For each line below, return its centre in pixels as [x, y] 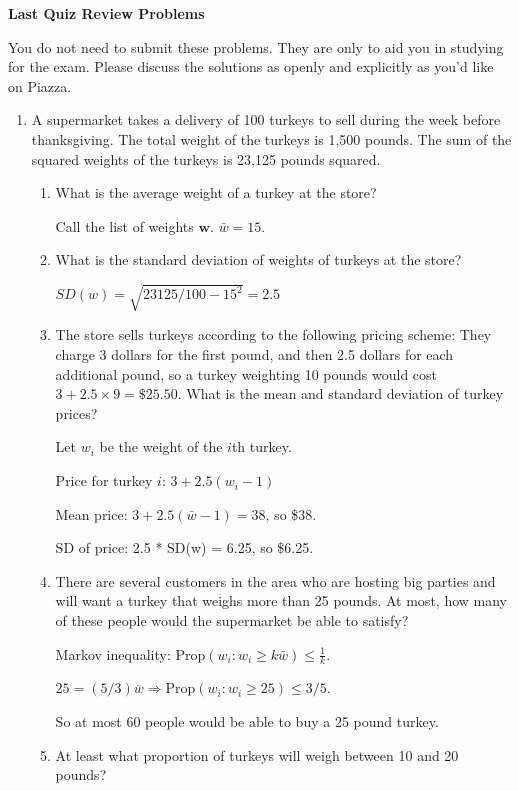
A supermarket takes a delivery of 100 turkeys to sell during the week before [266, 119]
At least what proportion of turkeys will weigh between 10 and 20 [257, 754]
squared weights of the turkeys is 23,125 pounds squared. [206, 158]
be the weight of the [161, 446]
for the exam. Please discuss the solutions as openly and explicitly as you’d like [251, 66]
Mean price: [91, 513]
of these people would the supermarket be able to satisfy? [232, 620]
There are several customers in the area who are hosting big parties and [275, 580]
